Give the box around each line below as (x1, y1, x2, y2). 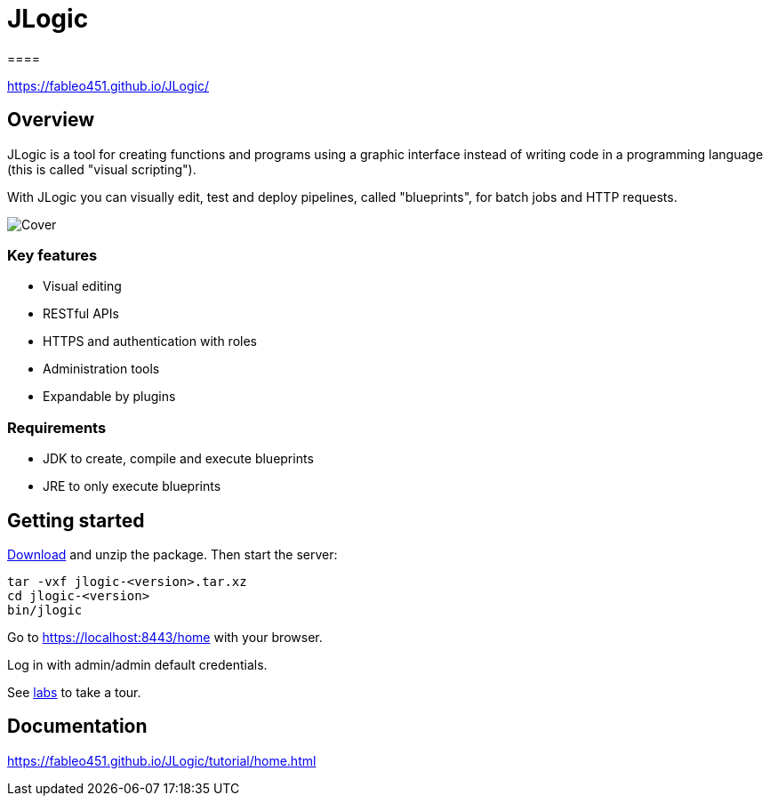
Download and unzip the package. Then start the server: (7, 546, 338, 562)
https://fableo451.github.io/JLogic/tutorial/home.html (7, 752, 317, 768)
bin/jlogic (7, 602, 83, 617)
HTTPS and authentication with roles (43, 333, 257, 349)
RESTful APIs (43, 306, 119, 322)
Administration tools (43, 361, 160, 377)
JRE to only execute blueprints (43, 478, 221, 494)
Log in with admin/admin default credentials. (7, 656, 268, 672)
